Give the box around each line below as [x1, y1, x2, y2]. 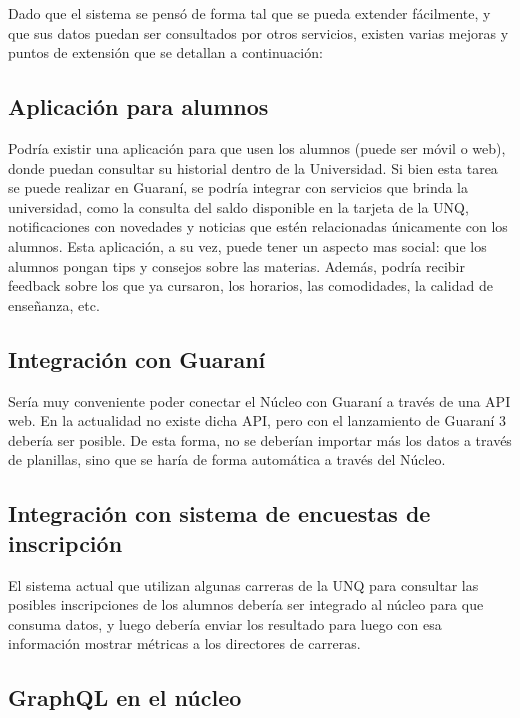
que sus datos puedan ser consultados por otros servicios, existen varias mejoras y [8, 22, 509, 43]
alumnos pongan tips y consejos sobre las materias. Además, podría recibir [8, 255, 465, 276]
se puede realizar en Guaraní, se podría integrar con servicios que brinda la [8, 177, 469, 198]
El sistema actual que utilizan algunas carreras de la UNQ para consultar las [8, 574, 479, 595]
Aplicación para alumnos [8, 91, 269, 122]
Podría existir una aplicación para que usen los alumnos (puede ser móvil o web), [8, 137, 506, 158]
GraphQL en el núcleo [8, 682, 242, 713]
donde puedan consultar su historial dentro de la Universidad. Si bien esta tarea [8, 157, 498, 178]
